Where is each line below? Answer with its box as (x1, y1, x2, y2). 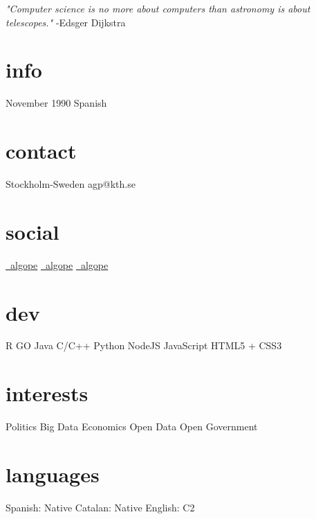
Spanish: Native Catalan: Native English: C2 (6, 500, 195, 514)
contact (6, 137, 77, 165)
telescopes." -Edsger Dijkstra (6, 15, 126, 29)
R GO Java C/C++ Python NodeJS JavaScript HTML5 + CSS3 (6, 338, 282, 353)
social (6, 217, 59, 245)
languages (6, 459, 100, 488)
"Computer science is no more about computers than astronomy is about (6, 1, 310, 15)
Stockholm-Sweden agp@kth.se (6, 177, 136, 191)
